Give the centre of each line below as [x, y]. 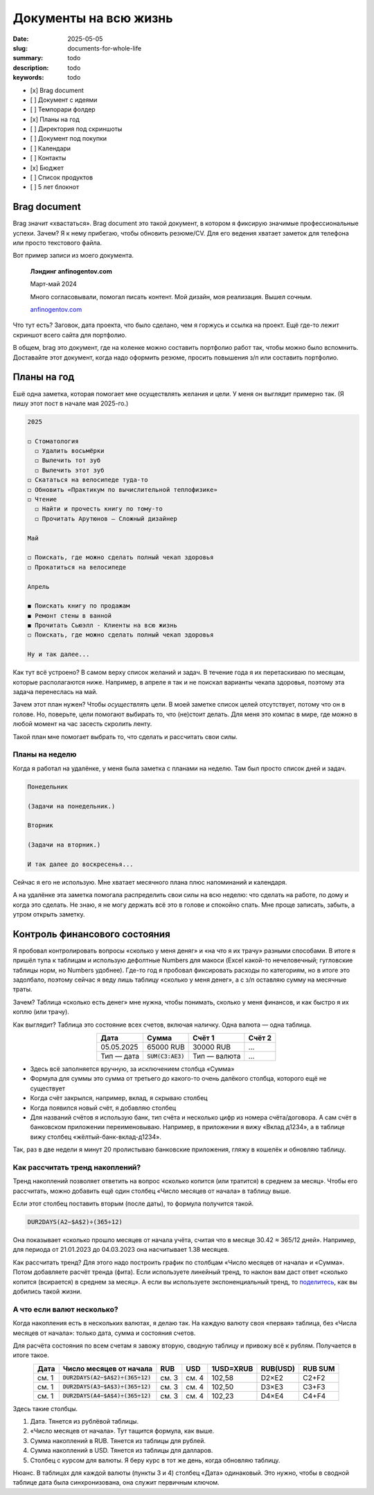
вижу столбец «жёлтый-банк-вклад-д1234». [96, 1137]
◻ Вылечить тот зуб [68, 460]
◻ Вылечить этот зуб [70, 470]
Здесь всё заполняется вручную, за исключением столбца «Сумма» [132, 1069]
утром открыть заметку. [49, 914]
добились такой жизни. [47, 1291]
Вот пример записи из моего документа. [73, 256]
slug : [20, 48]
